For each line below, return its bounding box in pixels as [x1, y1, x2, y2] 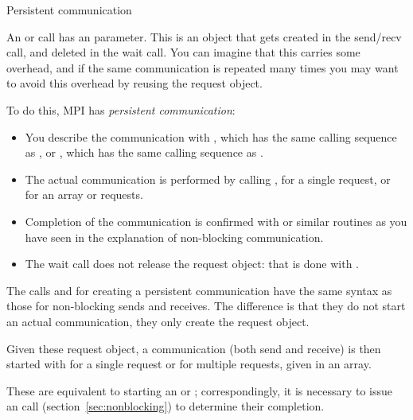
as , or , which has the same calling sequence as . [25, 144, 263, 161]
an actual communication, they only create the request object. [6, 313, 310, 329]
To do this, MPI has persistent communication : [6, 101, 236, 118]
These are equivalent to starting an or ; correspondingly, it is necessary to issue [6, 382, 392, 399]
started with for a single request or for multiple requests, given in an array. [6, 356, 372, 372]
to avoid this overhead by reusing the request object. [6, 75, 263, 91]
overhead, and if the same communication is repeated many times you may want [6, 59, 399, 76]
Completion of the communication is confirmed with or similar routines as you [25, 212, 407, 229]
